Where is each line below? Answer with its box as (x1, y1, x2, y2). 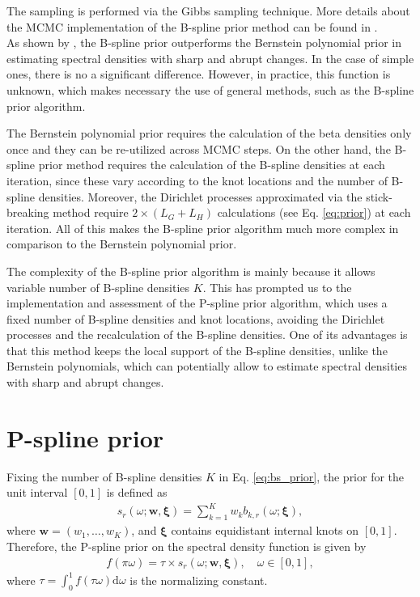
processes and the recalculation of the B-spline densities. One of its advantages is (6, 326, 408, 343)
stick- (366, 188, 392, 205)
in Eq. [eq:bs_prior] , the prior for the (218, 468, 405, 485)
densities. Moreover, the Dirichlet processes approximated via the (38, 188, 363, 205)
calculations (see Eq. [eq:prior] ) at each (217, 204, 411, 221)
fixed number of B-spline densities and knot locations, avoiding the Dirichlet (6, 310, 385, 327)
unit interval (6, 484, 68, 501)
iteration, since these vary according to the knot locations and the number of (6, 171, 388, 188)
